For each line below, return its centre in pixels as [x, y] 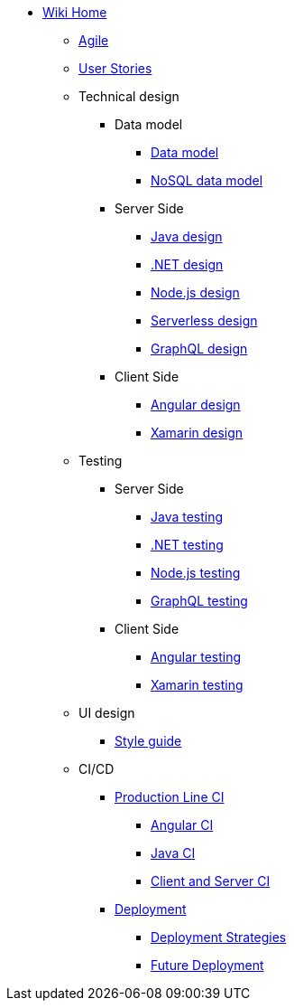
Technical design [129, 96]
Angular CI [182, 825]
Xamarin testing [197, 685]
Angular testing [196, 657]
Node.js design [195, 292]
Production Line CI [170, 797]
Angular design [196, 405]
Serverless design [204, 320]
